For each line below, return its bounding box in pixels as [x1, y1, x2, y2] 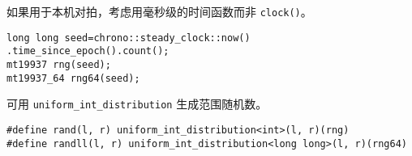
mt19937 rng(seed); [6, 58, 111, 70]
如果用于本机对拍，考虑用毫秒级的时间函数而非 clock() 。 [6, 3, 312, 19]
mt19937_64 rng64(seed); [6, 72, 140, 84]
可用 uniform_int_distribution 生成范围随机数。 [6, 95, 268, 112]
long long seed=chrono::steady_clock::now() [6, 32, 251, 44]
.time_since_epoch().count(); [6, 45, 170, 57]
